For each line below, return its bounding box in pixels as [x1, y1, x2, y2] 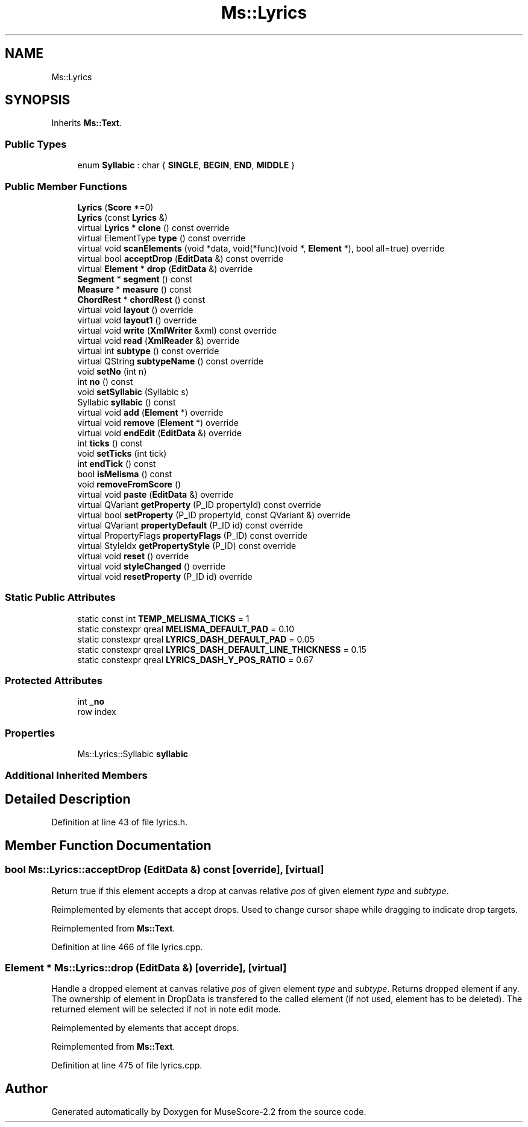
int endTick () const [77, 458, 156, 469]
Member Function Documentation [5, 837, 212, 853]
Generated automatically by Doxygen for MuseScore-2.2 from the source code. [51, 1106, 366, 1117]
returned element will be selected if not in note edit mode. [51, 1004, 281, 1015]
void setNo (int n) [77, 366, 147, 376]
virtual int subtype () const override [77, 345, 219, 356]
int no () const [77, 376, 133, 387]
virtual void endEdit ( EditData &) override [77, 427, 242, 438]
